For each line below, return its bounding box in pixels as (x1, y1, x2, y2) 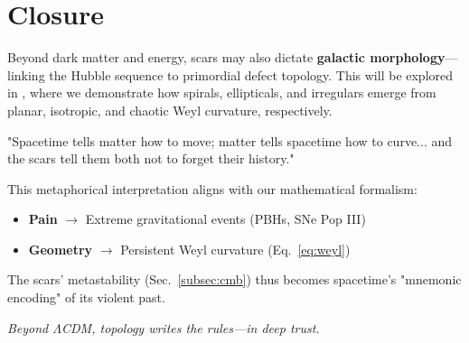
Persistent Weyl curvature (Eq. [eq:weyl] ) (120, 239, 351, 258)
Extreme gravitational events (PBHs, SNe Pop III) (85, 209, 366, 228)
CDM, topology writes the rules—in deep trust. (61, 318, 320, 337)
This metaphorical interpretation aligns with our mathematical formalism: (7, 179, 417, 198)
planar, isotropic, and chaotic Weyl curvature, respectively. (7, 100, 333, 119)
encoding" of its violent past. (7, 288, 165, 307)
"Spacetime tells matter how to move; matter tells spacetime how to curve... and (7, 131, 453, 150)
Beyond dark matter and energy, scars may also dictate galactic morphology (7, 48, 446, 67)
